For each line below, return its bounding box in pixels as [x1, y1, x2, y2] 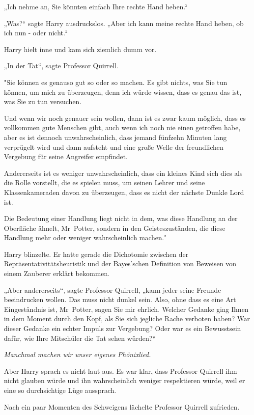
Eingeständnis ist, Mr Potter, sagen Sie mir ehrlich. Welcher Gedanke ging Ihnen [4, 304, 249, 314]
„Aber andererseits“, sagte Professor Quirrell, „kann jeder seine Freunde [4, 284, 221, 295]
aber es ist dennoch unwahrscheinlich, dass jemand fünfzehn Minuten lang [4, 132, 227, 142]
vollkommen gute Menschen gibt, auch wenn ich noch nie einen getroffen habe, [4, 122, 241, 133]
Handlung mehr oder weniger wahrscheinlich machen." [4, 232, 167, 243]
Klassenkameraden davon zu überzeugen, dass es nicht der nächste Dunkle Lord [4, 187, 244, 197]
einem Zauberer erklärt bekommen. [4, 268, 110, 278]
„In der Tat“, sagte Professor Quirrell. [4, 60, 118, 71]
